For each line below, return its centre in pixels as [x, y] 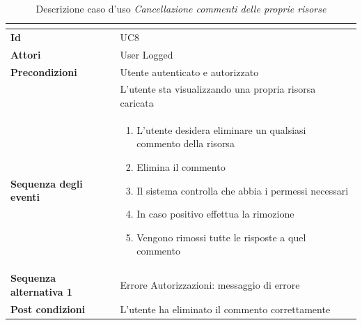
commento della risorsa [186, 143]
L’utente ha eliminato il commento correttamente [225, 309]
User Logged [147, 54]
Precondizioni [44, 71]
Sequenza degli [47, 183]
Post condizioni [48, 309]
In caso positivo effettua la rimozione [215, 214]
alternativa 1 [41, 291]
